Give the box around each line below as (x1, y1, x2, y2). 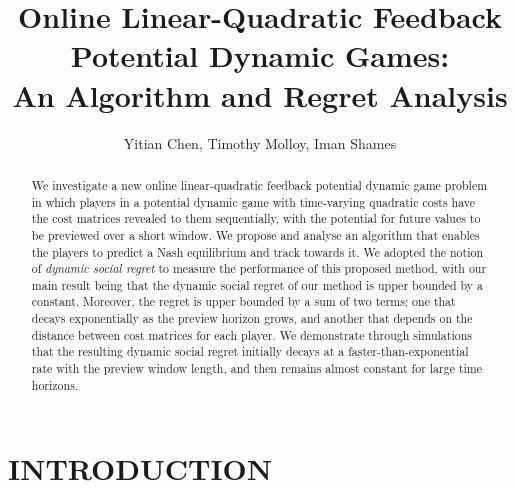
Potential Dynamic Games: (70, 35, 450, 76)
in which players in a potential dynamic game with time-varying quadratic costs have (31, 193, 476, 210)
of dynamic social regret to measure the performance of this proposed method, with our (31, 260, 487, 277)
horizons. (31, 376, 79, 393)
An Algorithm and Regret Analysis (12, 74, 508, 115)
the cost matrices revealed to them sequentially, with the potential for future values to (31, 210, 481, 227)
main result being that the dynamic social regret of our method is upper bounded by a (31, 276, 484, 293)
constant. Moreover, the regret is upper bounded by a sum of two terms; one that (31, 293, 456, 310)
